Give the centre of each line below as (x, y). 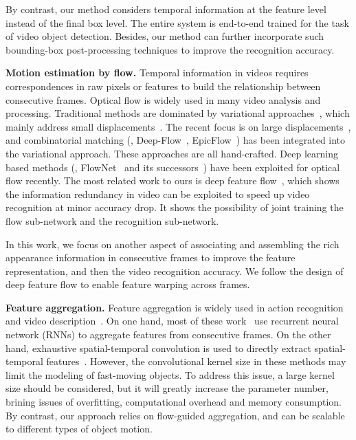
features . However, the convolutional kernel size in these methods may (196, 361)
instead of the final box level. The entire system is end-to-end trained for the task (177, 22)
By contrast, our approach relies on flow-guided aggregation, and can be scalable (175, 415)
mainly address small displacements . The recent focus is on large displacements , (178, 126)
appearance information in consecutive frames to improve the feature (151, 257)
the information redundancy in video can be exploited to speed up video (158, 194)
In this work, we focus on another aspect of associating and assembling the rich (173, 244)
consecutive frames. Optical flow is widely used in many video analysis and (163, 99)
